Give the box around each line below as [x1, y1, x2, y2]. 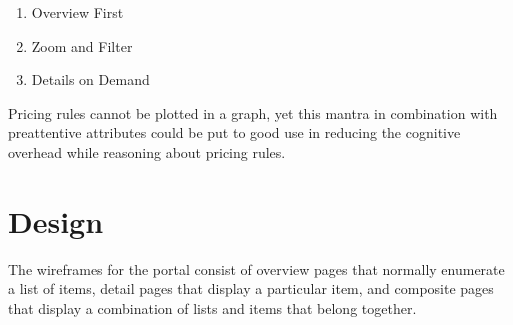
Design [8, 200, 104, 241]
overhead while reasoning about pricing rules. [8, 141, 286, 162]
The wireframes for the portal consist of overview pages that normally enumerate [8, 258, 505, 279]
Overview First [31, 2, 124, 22]
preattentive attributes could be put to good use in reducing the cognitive [8, 122, 461, 143]
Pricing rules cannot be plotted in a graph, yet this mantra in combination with [8, 102, 498, 123]
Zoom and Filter [31, 35, 133, 56]
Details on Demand [31, 69, 150, 90]
